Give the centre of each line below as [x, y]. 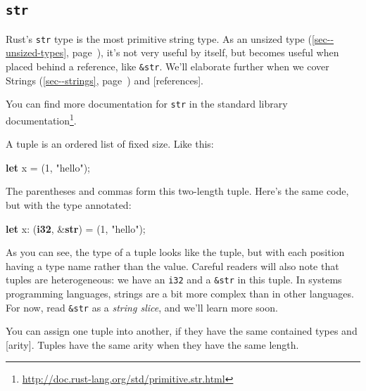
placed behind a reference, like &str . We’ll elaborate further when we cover [168, 66]
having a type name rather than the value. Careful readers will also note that [172, 265]
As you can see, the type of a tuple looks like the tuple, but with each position [175, 252]
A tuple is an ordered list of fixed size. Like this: [110, 144]
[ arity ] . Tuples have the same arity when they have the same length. [152, 344]
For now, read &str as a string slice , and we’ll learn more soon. [142, 307]
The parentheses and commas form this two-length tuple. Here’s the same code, [177, 191]
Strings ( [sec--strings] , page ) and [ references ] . [105, 80]
